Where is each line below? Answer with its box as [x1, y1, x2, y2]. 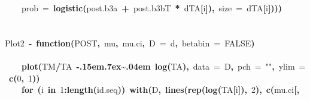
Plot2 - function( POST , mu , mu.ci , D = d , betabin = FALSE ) [5, 36, 255, 49]
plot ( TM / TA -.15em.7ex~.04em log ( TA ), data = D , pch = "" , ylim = [22, 60, 306, 72]
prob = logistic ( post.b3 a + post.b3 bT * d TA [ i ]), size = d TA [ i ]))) [22, 2, 282, 14]
